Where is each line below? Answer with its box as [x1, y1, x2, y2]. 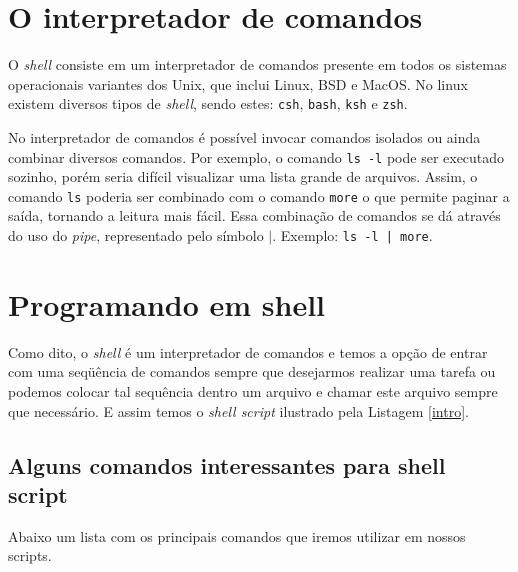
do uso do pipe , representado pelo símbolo [8, 225, 264, 246]
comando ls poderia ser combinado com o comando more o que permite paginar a [8, 185, 510, 206]
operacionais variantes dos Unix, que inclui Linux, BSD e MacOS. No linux [8, 73, 468, 94]
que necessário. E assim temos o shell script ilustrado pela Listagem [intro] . [8, 400, 469, 421]
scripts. [8, 545, 52, 566]
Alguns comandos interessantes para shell [8, 449, 446, 480]
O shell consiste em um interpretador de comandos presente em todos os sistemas [8, 54, 507, 75]
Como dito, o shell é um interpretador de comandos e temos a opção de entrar [8, 341, 488, 362]
